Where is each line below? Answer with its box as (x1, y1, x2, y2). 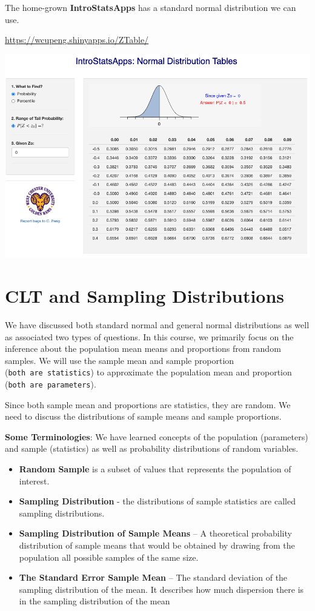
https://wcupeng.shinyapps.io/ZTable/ (5, 33, 149, 46)
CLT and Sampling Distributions (5, 283, 285, 308)
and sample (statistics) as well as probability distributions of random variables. (5, 442, 299, 455)
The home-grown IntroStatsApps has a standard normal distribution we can (5, 1, 296, 13)
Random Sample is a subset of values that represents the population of (19, 463, 291, 475)
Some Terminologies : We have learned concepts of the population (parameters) (5, 430, 308, 443)
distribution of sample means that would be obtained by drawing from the (19, 539, 295, 551)
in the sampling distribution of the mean (19, 595, 170, 607)
